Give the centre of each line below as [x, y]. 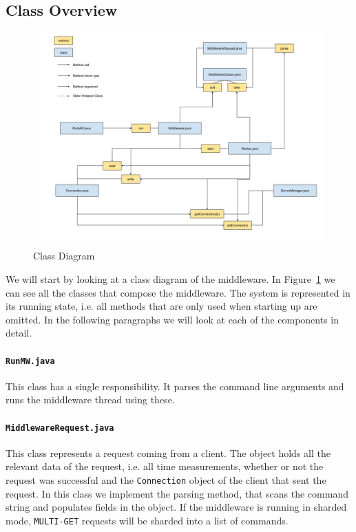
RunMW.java [30, 361]
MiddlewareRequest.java [60, 428]
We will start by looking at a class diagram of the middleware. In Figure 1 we [170, 278]
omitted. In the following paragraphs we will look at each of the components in [172, 319]
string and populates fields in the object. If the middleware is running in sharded [176, 507]
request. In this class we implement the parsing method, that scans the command [177, 493]
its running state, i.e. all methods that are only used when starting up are [161, 306]
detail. [19, 333]
